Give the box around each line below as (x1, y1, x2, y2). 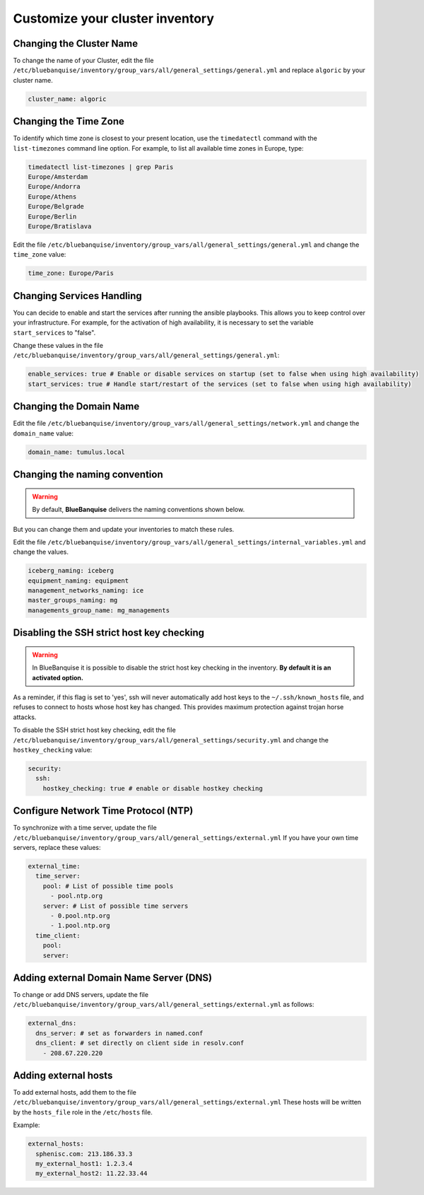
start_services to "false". (13, 328, 96, 337)
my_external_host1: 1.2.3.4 (35, 1160, 133, 1167)
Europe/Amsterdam (28, 173, 88, 181)
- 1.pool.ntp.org (50, 921, 111, 930)
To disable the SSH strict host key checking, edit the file (13, 725, 176, 735)
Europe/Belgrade (28, 202, 85, 211)
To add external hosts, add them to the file (13, 1088, 137, 1097)
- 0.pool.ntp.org (50, 911, 111, 919)
